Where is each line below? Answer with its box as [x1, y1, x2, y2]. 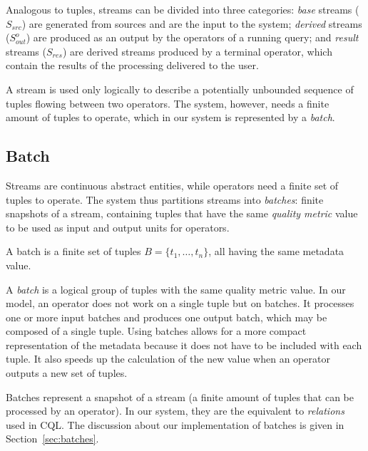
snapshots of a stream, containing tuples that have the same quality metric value [6, 206, 358, 221]
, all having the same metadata [208, 244, 344, 259]
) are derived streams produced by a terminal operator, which [62, 43, 332, 58]
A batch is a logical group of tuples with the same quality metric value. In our [6, 281, 346, 296]
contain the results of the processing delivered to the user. [6, 58, 259, 73]
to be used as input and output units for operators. [6, 219, 230, 234]
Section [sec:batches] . [6, 431, 99, 446]
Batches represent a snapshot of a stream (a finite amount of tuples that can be [6, 389, 354, 404]
